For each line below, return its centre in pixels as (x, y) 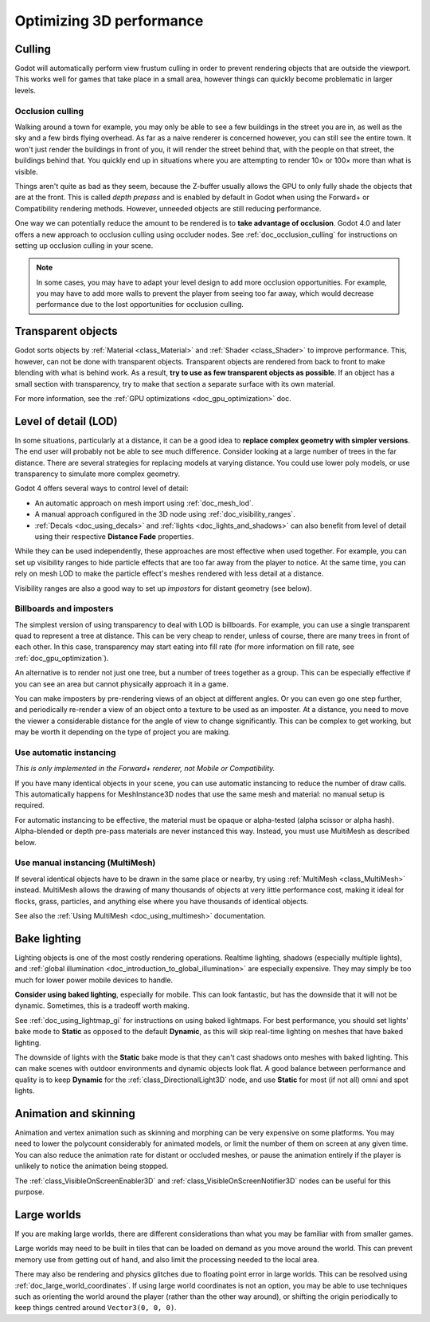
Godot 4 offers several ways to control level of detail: (102, 488)
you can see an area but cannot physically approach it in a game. (121, 684)
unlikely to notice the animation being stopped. (92, 1166)
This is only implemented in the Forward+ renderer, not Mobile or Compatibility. (145, 769)
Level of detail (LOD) (66, 421)
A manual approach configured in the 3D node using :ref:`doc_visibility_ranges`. (165, 514)
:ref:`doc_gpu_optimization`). (62, 658)
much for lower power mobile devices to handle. (94, 980)
